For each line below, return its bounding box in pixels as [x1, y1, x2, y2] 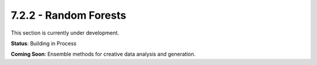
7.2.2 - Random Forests [11, 9, 126, 22]
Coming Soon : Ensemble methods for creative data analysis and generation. [11, 50, 196, 58]
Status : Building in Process [11, 40, 77, 47]
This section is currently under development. [11, 29, 120, 36]
